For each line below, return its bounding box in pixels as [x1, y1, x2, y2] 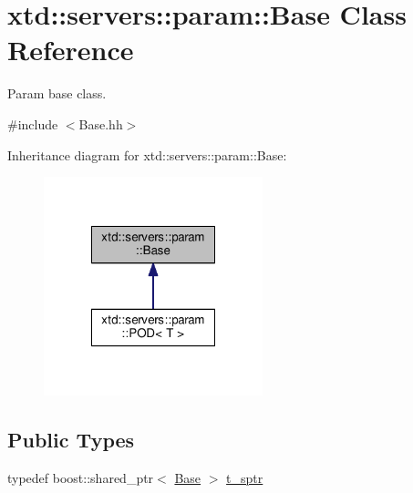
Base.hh [78, 114, 123, 133]
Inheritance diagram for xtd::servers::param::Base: [7, 145, 287, 164]
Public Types [7, 426, 135, 454]
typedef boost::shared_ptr [7, 467, 154, 487]
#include [7, 114, 58, 133]
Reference [7, 31, 134, 68]
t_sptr [226, 467, 263, 487]
